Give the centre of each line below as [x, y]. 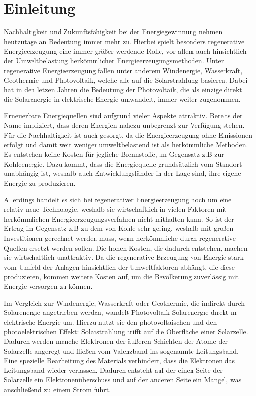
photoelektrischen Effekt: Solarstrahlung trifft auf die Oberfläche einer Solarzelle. [126, 331]
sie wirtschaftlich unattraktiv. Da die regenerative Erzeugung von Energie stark [124, 257]
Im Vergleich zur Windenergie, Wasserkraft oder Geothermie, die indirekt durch [125, 302]
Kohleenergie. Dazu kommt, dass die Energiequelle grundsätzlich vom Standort [123, 163]
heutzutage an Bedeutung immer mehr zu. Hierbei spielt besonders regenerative [124, 41]
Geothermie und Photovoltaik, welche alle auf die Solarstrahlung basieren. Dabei [126, 80]
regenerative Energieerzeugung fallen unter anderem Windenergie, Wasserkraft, [123, 70]
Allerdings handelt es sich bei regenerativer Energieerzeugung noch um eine [118, 199]
